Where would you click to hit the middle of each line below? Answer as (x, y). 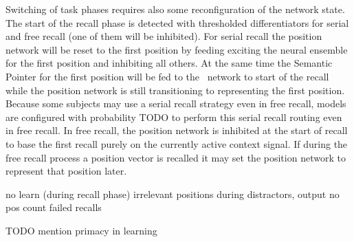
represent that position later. (66, 171)
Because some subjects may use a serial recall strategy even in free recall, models (176, 103)
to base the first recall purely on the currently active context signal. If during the (177, 143)
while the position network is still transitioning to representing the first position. (175, 90)
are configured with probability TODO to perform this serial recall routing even (174, 117)
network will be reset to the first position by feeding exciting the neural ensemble (177, 49)
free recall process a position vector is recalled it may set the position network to (176, 157)
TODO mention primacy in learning (81, 230)
